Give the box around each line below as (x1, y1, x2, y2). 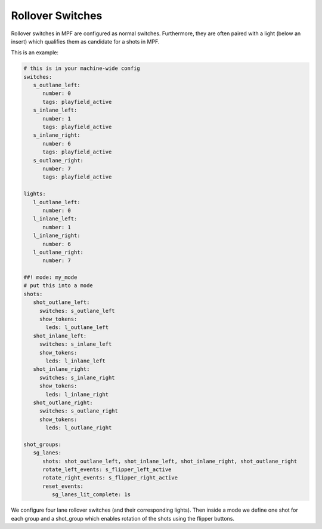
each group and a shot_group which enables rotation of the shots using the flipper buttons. (11, 515, 235, 522)
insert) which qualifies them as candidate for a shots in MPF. (11, 38, 160, 45)
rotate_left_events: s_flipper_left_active (42, 466, 172, 473)
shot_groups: (23, 441, 62, 448)
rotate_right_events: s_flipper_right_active (42, 475, 178, 481)
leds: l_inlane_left (45, 357, 106, 364)
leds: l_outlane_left (45, 324, 109, 331)
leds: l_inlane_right (45, 391, 109, 398)
